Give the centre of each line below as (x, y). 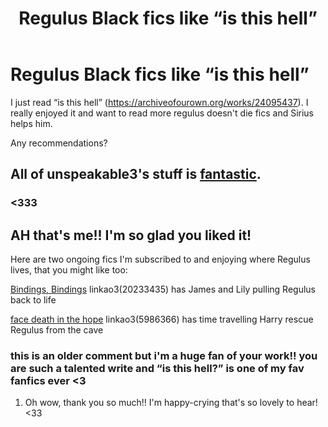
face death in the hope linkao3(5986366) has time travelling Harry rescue (162, 319)
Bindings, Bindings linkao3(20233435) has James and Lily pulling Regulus (163, 289)
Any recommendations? (59, 143)
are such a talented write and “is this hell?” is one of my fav (157, 368)
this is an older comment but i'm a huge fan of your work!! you (164, 355)
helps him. (31, 123)
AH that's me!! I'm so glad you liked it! (131, 235)
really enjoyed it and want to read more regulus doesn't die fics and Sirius (162, 113)
